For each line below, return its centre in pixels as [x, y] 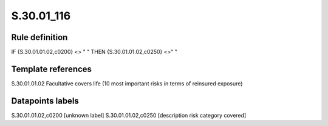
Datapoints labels [45, 101]
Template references [52, 69]
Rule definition [39, 37]
